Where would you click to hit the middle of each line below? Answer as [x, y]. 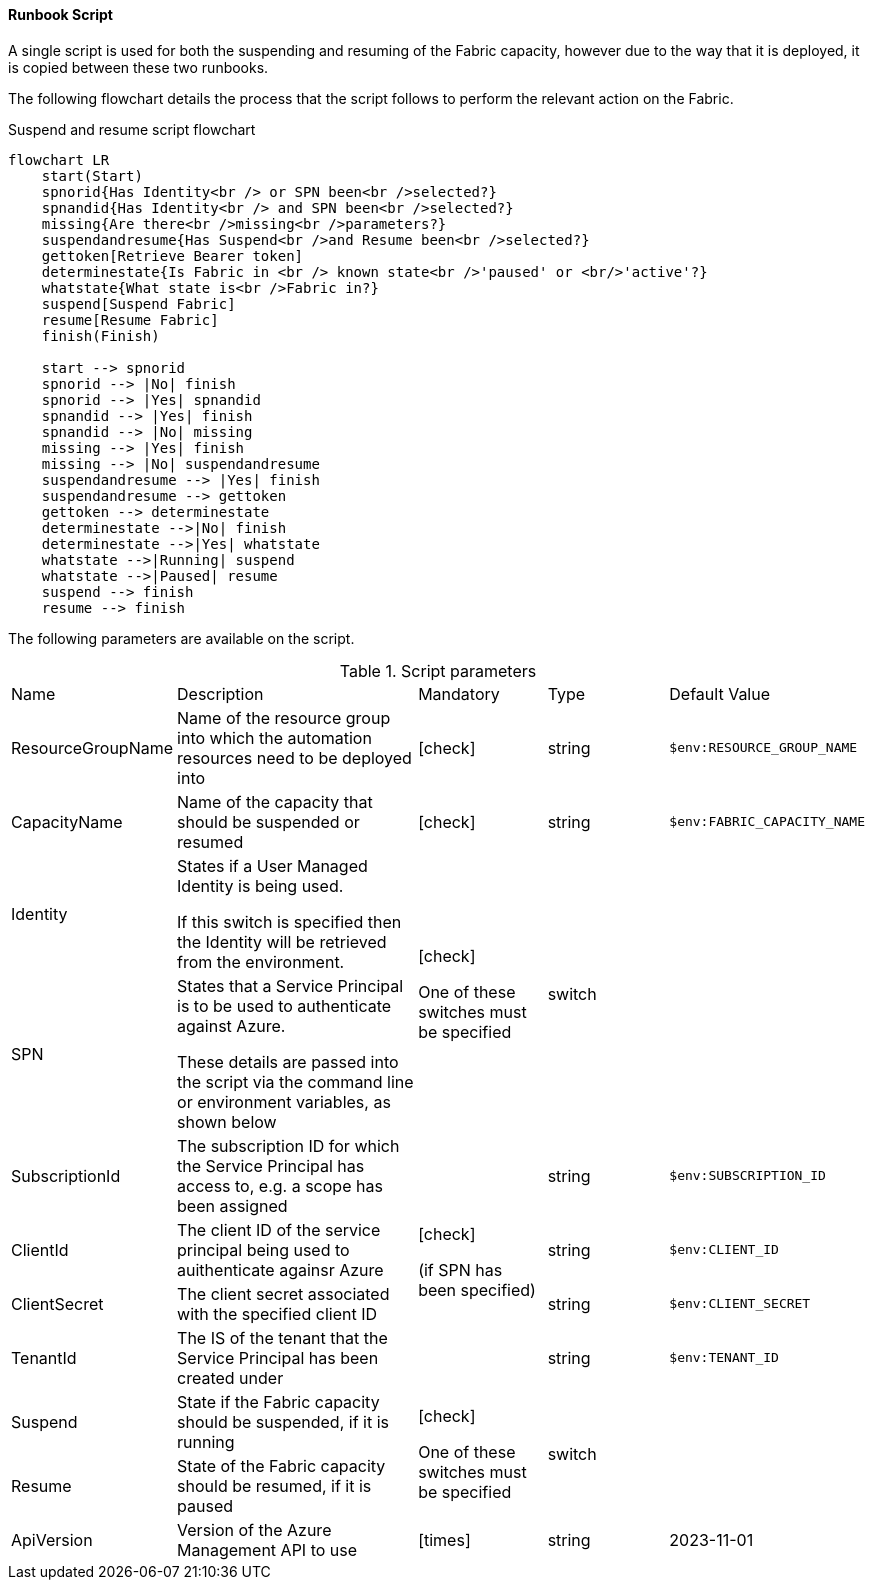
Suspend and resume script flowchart [132, 129]
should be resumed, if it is [274, 1485]
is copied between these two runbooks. [138, 67]
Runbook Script [60, 14]
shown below [227, 1121]
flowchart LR [59, 159]
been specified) [477, 1289]
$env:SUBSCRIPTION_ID [747, 1176]
